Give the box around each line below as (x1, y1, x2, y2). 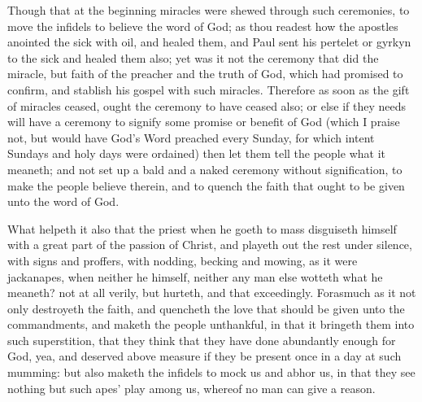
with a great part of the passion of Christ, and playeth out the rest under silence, (7, 236, 412, 253)
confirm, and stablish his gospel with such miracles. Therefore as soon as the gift (7, 81, 410, 98)
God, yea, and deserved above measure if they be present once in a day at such (7, 347, 402, 365)
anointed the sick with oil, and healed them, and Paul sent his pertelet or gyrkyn (7, 33, 411, 50)
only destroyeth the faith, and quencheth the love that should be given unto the (7, 299, 405, 317)
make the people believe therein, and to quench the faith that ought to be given (7, 177, 405, 194)
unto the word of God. (7, 193, 120, 210)
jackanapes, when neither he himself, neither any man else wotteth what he (7, 268, 383, 285)
